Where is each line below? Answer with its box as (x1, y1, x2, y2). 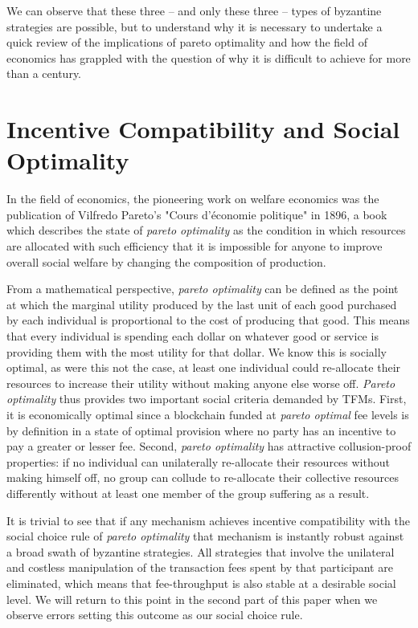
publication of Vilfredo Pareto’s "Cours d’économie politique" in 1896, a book (6, 206, 387, 222)
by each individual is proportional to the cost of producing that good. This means (6, 312, 410, 328)
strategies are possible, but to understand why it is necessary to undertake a (6, 18, 383, 35)
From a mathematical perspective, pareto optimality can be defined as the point (6, 280, 399, 297)
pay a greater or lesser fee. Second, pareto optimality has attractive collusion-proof (6, 438, 412, 455)
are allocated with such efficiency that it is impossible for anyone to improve (6, 238, 383, 255)
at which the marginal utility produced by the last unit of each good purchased (6, 296, 397, 312)
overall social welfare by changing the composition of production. (6, 253, 326, 270)
